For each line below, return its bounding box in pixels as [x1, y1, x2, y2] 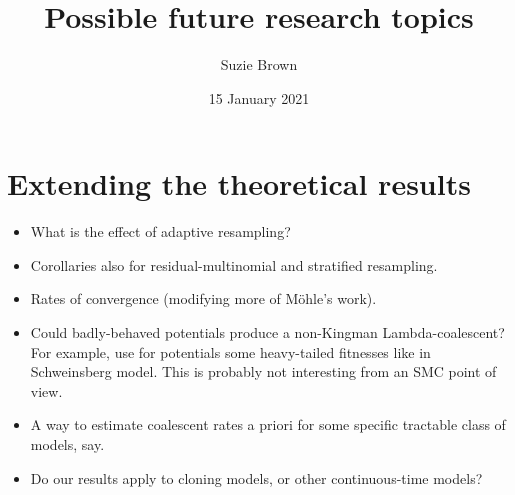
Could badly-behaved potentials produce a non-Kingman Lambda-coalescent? [30, 322, 505, 343]
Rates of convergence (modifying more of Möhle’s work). [30, 288, 377, 309]
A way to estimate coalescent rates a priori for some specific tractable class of [30, 414, 506, 435]
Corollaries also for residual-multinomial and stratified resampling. [30, 254, 438, 275]
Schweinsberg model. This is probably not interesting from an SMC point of [30, 361, 497, 382]
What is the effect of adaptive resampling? [30, 221, 291, 242]
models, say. [30, 434, 105, 454]
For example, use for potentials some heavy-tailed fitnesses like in [30, 341, 431, 362]
